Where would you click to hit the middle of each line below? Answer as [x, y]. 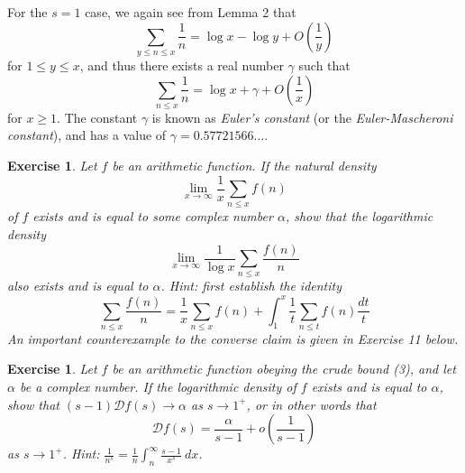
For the [27, 12]
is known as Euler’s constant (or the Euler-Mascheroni [302, 117]
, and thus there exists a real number [182, 65]
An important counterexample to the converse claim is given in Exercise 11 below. [233, 338]
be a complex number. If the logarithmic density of [158, 387]
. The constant [97, 117]
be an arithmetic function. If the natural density [244, 166]
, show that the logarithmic [359, 216]
